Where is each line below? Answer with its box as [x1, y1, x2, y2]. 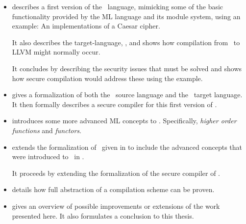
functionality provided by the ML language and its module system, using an [12, 11, 241, 21]
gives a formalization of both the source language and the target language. [12, 89, 243, 100]
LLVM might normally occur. [12, 47, 100, 57]
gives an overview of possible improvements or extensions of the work [12, 200, 220, 211]
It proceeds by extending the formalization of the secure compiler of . [12, 168, 220, 178]
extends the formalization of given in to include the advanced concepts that [12, 141, 242, 152]
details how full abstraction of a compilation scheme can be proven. [12, 184, 215, 195]
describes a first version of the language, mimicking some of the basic [12, 1, 223, 11]
